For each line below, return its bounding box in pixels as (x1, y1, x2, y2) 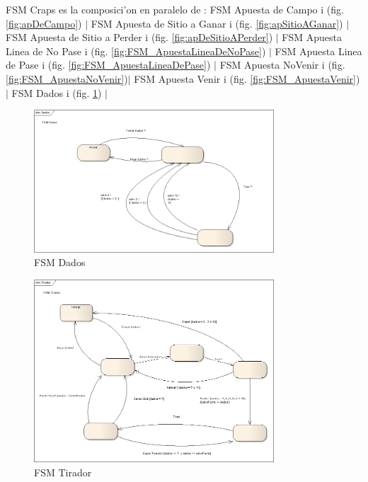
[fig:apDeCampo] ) (6, 16, 82, 30)
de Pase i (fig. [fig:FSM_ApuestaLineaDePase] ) (6, 57, 211, 72)
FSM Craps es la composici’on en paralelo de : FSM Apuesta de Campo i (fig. (6, 2, 344, 16)
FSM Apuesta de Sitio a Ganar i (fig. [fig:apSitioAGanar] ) (91, 16, 343, 30)
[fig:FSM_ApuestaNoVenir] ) (6, 71, 128, 86)
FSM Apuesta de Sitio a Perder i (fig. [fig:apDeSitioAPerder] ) (6, 30, 273, 45)
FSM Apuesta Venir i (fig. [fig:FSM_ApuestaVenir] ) (134, 71, 360, 86)
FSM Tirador (34, 464, 92, 479)
